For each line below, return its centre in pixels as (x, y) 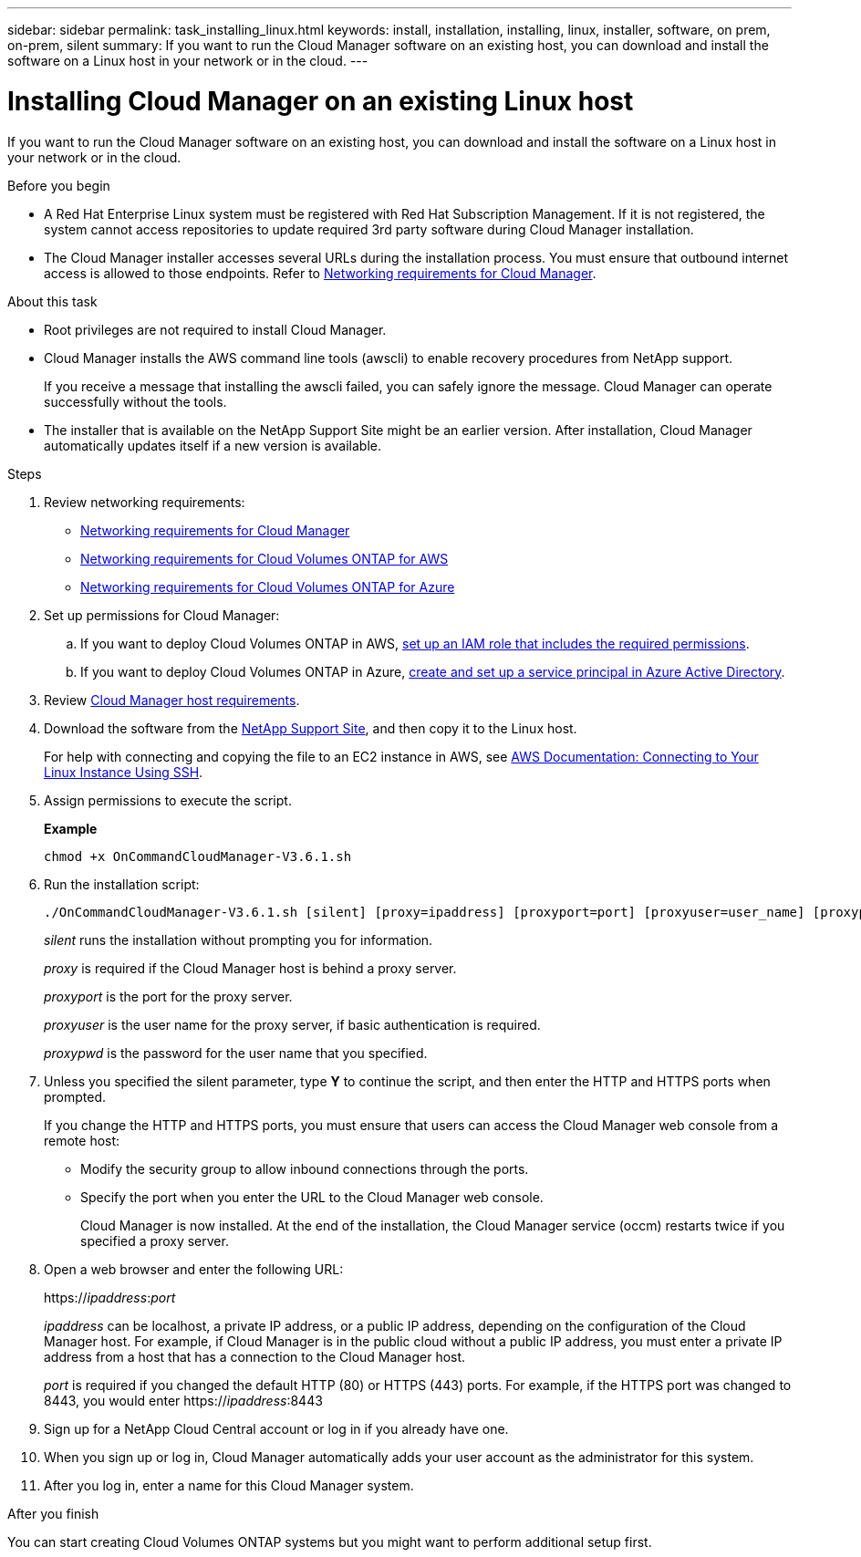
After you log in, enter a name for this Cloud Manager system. (229, 1485)
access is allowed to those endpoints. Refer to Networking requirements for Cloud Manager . (320, 273)
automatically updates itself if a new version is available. (213, 445)
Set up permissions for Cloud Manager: (162, 615)
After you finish (53, 1513)
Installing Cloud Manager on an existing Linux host (321, 101)
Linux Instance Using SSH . (124, 772)
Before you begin (59, 185)
